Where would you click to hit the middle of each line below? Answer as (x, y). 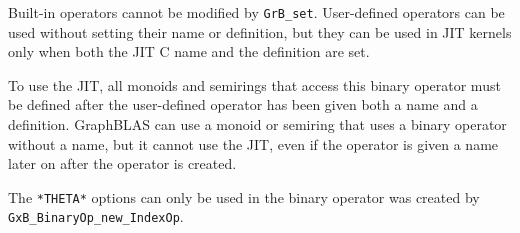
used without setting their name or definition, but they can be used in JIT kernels (260, 31)
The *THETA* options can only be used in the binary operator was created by (244, 196)
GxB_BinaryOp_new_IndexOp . (96, 216)
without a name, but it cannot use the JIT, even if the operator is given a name (253, 143)
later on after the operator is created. (122, 163)
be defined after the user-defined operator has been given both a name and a (243, 104)
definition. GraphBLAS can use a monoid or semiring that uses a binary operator (257, 124)
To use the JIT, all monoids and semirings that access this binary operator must (254, 84)
